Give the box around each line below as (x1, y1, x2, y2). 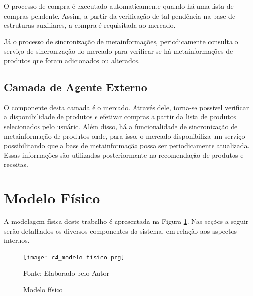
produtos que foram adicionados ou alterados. (4, 55, 140, 65)
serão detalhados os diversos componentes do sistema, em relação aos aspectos (4, 225, 237, 236)
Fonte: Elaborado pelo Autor (23, 268, 109, 278)
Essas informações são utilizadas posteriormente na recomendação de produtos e (4, 149, 244, 160)
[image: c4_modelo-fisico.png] (23, 254, 125, 261)
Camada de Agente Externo (4, 79, 147, 94)
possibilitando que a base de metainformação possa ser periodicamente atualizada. (4, 140, 250, 150)
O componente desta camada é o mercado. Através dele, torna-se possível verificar (4, 102, 249, 112)
